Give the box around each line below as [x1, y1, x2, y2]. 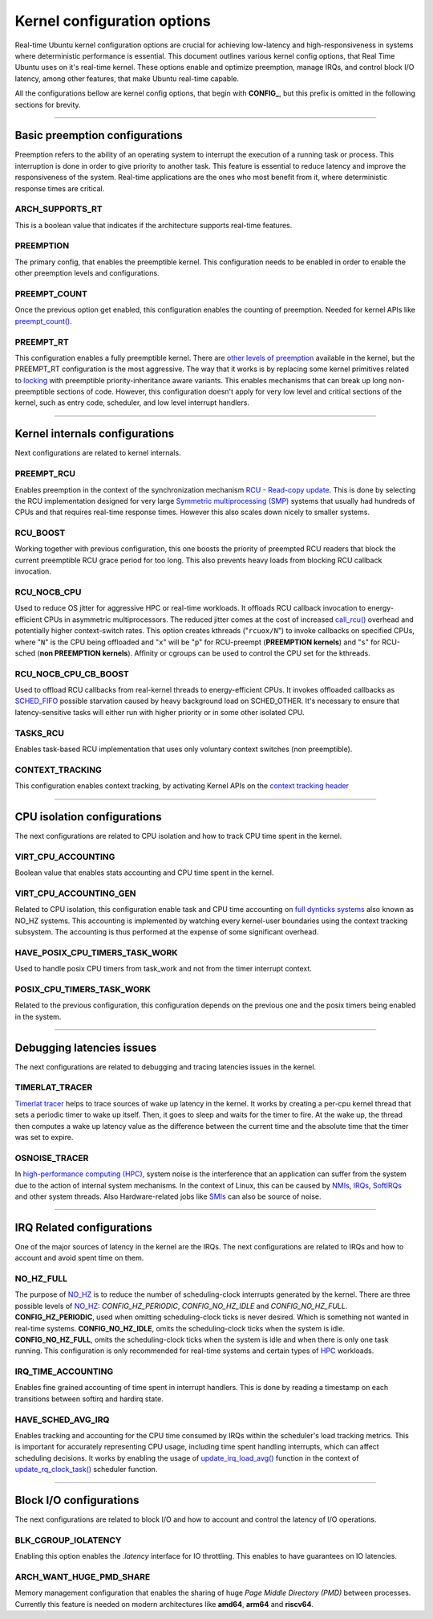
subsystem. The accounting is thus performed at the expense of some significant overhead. [14, 927, 319, 937]
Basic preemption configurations [14, 129, 184, 142]
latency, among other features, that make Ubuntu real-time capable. [14, 73, 240, 84]
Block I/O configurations [14, 1493, 140, 1507]
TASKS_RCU [14, 727, 64, 738]
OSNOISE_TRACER [14, 1152, 89, 1163]
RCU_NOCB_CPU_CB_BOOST [14, 668, 130, 679]
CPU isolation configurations [14, 810, 162, 824]
